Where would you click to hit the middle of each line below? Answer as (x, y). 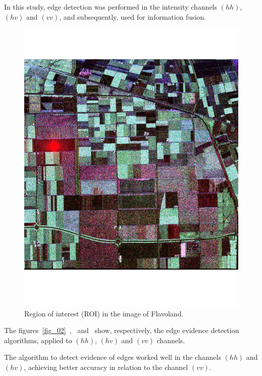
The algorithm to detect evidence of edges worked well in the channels (113, 357)
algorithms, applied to (38, 340)
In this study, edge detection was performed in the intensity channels (111, 7)
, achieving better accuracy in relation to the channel (106, 367)
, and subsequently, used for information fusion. (133, 16)
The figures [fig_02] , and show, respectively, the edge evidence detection (122, 330)
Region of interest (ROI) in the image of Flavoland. (104, 313)
